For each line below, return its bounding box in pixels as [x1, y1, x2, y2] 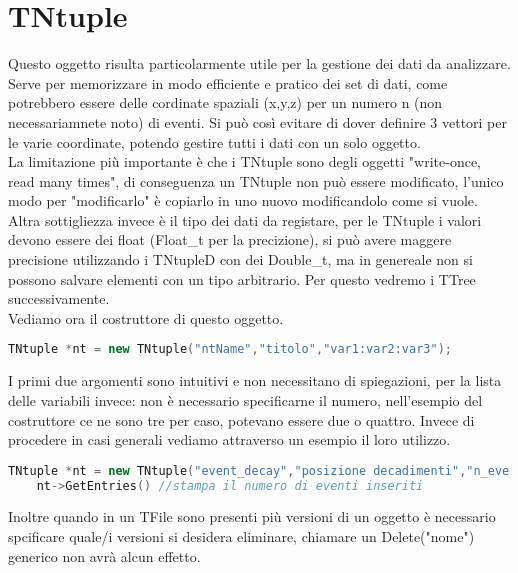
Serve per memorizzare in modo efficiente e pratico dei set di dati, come [8, 72, 448, 93]
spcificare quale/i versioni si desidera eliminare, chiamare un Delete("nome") [8, 526, 475, 547]
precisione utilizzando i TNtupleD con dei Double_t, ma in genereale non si [8, 249, 473, 270]
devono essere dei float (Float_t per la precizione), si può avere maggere [8, 229, 452, 250]
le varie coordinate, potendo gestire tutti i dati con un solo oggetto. [8, 131, 421, 152]
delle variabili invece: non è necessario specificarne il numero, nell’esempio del [8, 389, 483, 410]
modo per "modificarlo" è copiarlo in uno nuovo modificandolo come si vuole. [8, 190, 478, 211]
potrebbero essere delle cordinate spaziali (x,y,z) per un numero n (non [8, 92, 443, 113]
